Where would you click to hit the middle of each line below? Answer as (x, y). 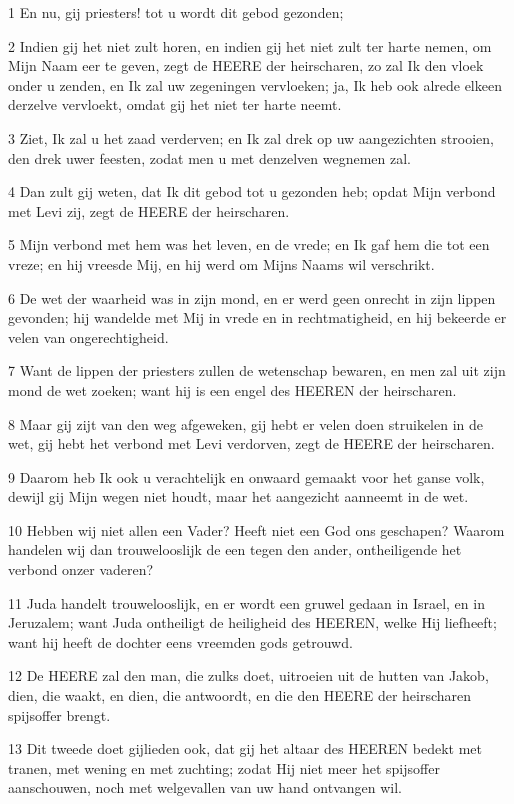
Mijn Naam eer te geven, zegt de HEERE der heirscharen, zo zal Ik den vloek (246, 65)
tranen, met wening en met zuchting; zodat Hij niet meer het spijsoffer (224, 767)
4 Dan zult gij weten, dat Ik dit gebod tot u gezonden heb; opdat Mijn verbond (252, 191)
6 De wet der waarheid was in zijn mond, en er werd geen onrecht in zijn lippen (252, 297)
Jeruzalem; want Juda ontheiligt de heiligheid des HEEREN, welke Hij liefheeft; (252, 622)
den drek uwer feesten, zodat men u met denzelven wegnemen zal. (209, 157)
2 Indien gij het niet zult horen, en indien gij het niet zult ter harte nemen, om (250, 45)
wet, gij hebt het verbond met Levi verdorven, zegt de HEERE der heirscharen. (251, 443)
